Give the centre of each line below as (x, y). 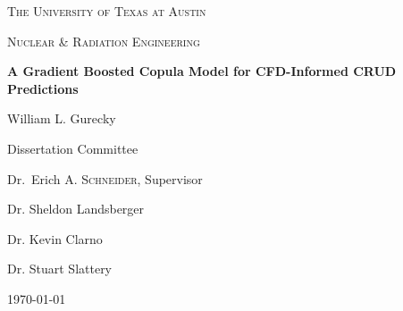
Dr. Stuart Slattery (60, 269)
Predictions (43, 88)
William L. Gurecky (62, 118)
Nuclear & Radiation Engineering (104, 41)
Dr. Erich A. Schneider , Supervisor (105, 178)
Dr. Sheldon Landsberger (76, 209)
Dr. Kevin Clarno (55, 238)
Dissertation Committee (73, 148)
